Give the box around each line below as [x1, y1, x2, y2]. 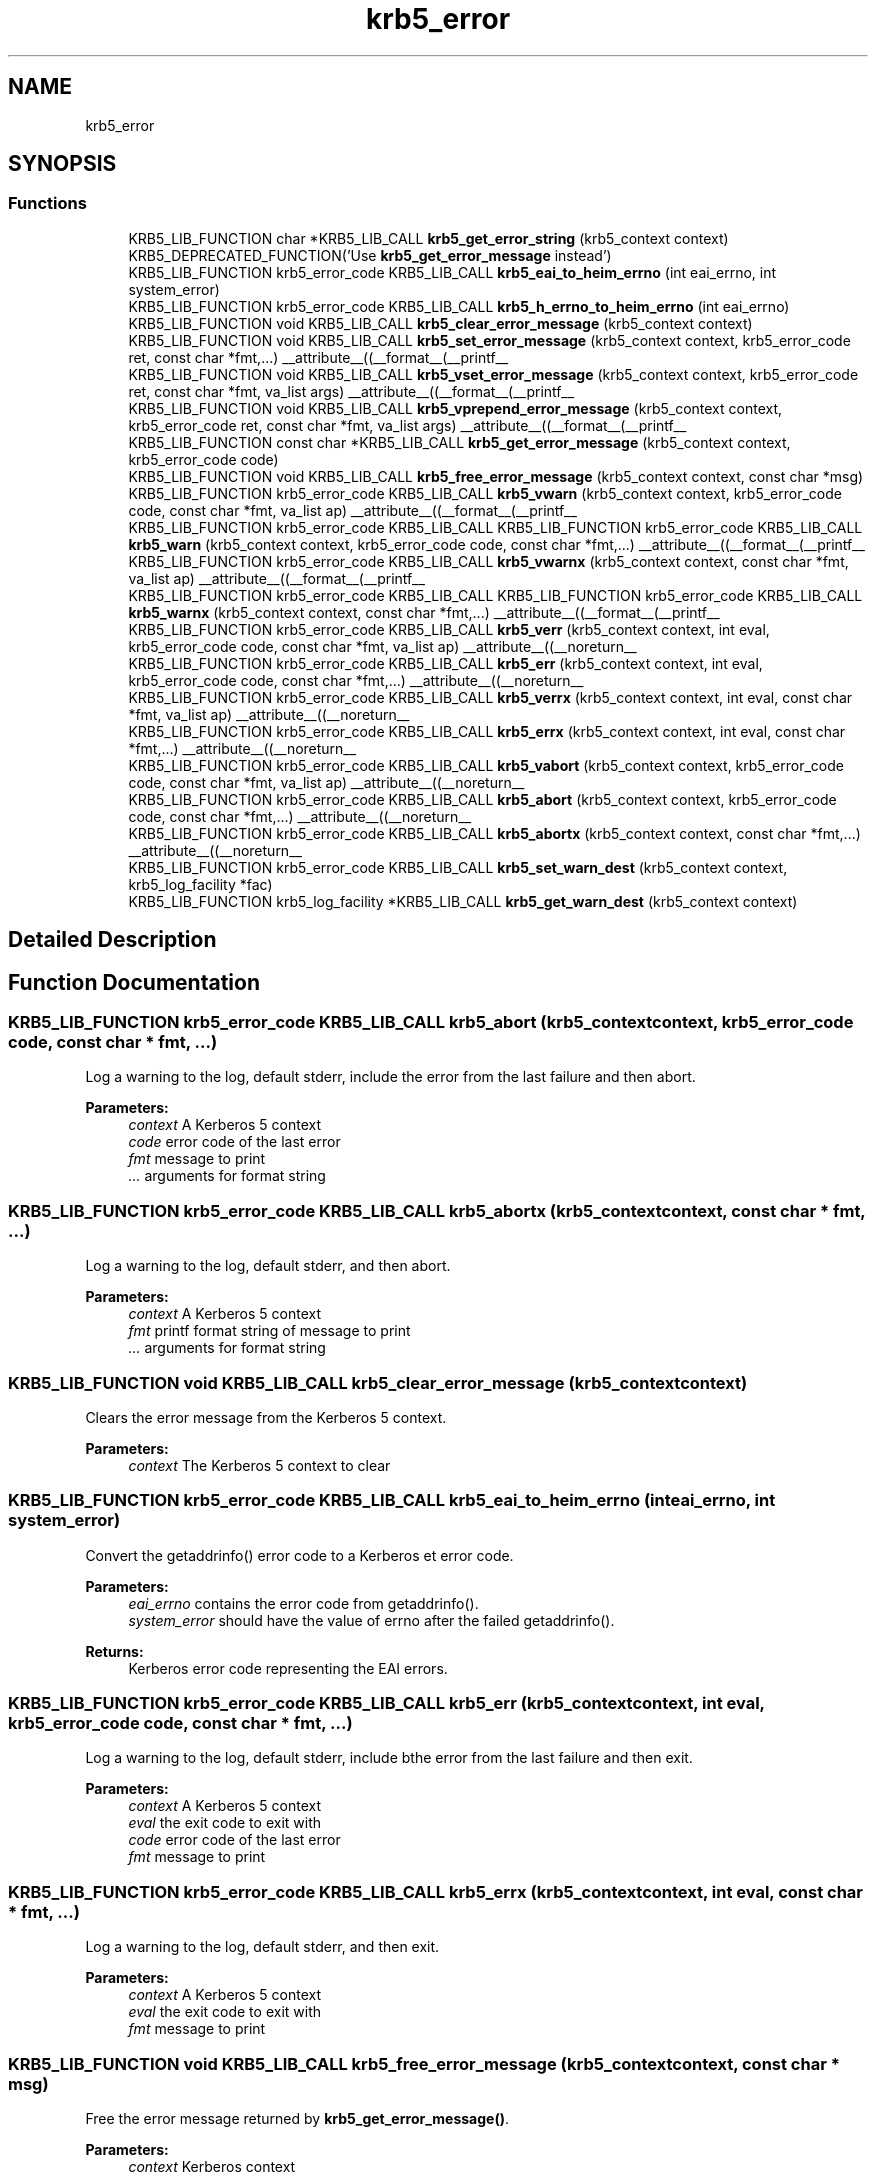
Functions [8, 193, 87, 214]
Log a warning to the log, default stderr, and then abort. [85, 1257, 451, 1275]
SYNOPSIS [8, 151, 117, 177]
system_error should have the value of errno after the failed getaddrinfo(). [128, 1611, 615, 1629]
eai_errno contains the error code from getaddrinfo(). [128, 1594, 479, 1612]
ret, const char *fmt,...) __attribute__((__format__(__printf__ [128, 348, 509, 366]
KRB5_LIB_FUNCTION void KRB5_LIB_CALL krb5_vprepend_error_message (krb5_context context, [128, 399, 783, 417]
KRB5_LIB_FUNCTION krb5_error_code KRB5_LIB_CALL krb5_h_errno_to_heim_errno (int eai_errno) [128, 297, 790, 315]
